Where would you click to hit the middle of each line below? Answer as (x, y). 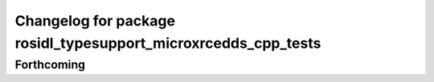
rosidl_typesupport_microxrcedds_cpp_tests (168, 43)
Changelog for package (95, 21)
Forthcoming (50, 64)
